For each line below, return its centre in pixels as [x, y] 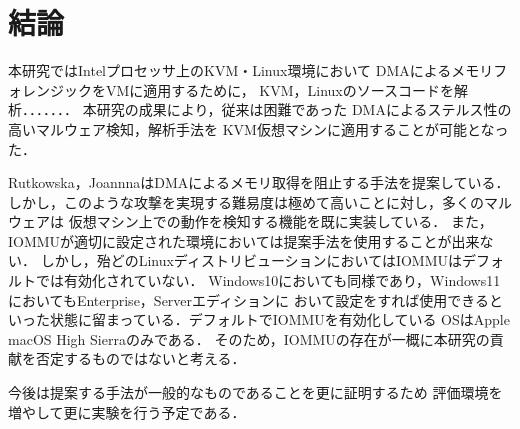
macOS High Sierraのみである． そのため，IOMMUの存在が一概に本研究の [249, 338]
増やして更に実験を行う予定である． [127, 411]
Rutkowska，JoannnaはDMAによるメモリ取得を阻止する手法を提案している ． [259, 182]
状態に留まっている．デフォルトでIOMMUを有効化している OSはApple [279, 319]
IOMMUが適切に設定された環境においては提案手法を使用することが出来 [244, 240]
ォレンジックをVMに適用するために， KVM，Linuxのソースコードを [231, 89]
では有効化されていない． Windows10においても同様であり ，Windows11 [268, 280]
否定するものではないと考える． [140, 358]
